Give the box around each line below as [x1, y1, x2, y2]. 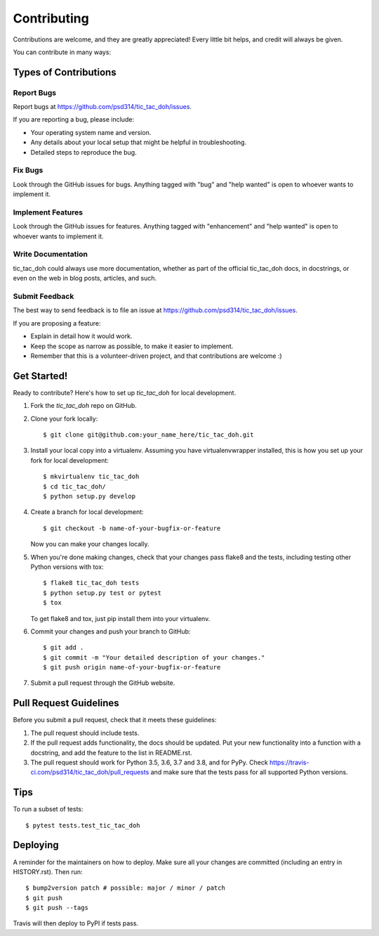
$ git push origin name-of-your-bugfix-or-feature [43, 663, 221, 672]
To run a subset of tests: [13, 805, 84, 814]
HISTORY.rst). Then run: [13, 867, 83, 876]
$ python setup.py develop [43, 492, 136, 500]
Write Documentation [13, 250, 88, 259]
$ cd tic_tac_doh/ [43, 482, 107, 490]
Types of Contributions [13, 66, 117, 78]
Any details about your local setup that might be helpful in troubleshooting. [30, 138, 247, 147]
